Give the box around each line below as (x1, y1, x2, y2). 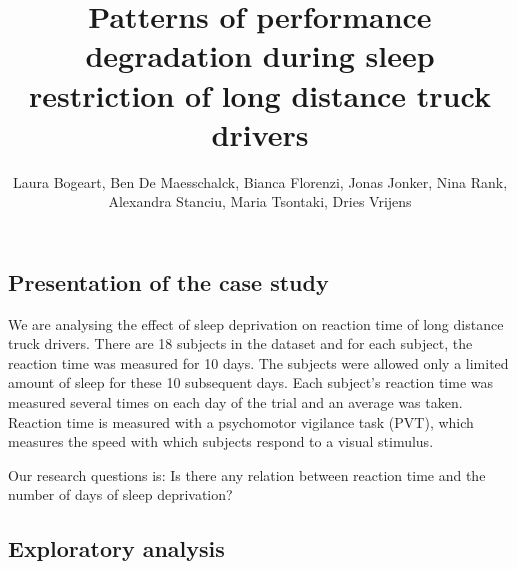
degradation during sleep (85, 35, 435, 76)
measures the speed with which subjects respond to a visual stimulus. (8, 431, 434, 452)
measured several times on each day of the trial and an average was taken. (8, 392, 463, 413)
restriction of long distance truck (29, 74, 491, 115)
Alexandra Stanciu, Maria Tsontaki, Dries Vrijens (108, 191, 412, 212)
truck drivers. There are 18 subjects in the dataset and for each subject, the (8, 333, 473, 354)
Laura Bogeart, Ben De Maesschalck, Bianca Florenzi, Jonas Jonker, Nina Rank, (12, 171, 508, 192)
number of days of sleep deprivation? (8, 484, 233, 505)
